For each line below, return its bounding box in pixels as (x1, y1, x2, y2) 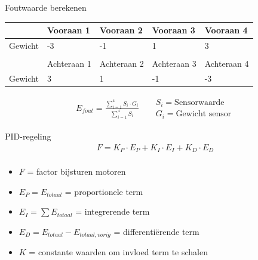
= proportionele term (64, 185, 143, 197)
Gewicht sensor (176, 110, 232, 119)
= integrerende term (75, 205, 150, 218)
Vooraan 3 (152, 24, 195, 36)
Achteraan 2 (99, 57, 144, 70)
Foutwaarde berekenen (5, 1, 87, 13)
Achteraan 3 (152, 57, 196, 70)
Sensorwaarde (174, 98, 225, 107)
